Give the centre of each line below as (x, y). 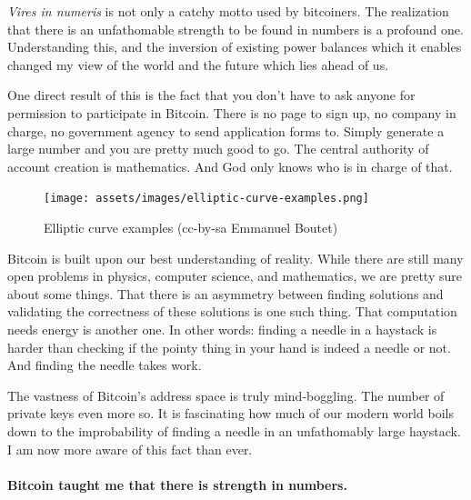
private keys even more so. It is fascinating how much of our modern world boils (230, 413)
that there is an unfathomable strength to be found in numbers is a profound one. (235, 29)
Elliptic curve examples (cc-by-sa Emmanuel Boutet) (191, 227)
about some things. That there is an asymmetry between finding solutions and (225, 293)
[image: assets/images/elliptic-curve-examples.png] (206, 199)
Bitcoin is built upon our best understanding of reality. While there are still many (235, 258)
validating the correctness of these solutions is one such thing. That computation (232, 311)
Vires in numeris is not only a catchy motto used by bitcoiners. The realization (228, 11)
